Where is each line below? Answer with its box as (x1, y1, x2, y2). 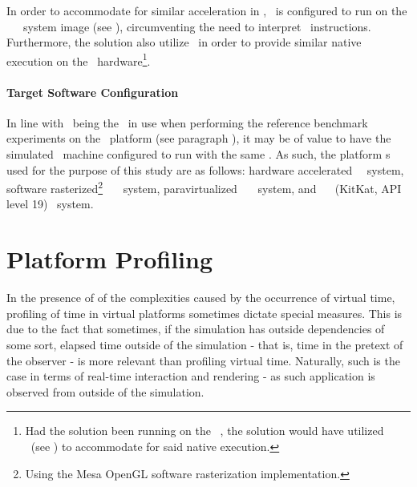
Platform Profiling (6, 243, 213, 276)
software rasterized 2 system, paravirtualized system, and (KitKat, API (6, 178, 402, 196)
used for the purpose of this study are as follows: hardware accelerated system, (6, 161, 404, 178)
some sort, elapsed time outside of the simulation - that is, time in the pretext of (6, 336, 403, 352)
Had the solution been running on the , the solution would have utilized (25, 422, 384, 439)
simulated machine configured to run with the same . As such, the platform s (6, 146, 391, 163)
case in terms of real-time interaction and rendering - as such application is (6, 368, 375, 384)
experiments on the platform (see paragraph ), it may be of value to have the (6, 130, 391, 147)
